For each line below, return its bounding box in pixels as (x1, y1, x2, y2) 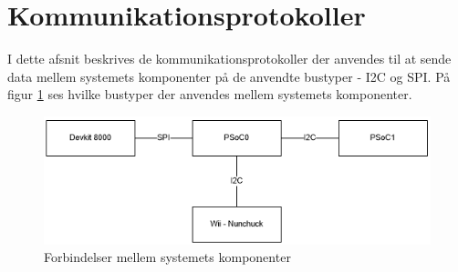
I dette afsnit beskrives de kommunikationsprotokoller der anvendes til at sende (7, 49, 452, 68)
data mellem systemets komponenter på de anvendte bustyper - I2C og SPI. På (7, 66, 451, 86)
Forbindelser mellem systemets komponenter (44, 247, 291, 267)
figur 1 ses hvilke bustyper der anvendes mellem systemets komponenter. (7, 85, 412, 104)
